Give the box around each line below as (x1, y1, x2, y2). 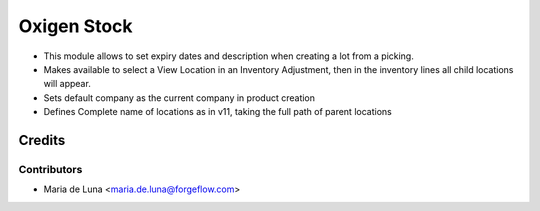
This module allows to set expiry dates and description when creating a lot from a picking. (43, 50, 414, 62)
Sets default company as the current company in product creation (43, 91, 315, 104)
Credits (18, 131, 66, 149)
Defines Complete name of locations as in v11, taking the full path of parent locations (43, 106, 392, 118)
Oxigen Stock (18, 15, 134, 37)
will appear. (43, 78, 92, 90)
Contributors (18, 162, 83, 176)
